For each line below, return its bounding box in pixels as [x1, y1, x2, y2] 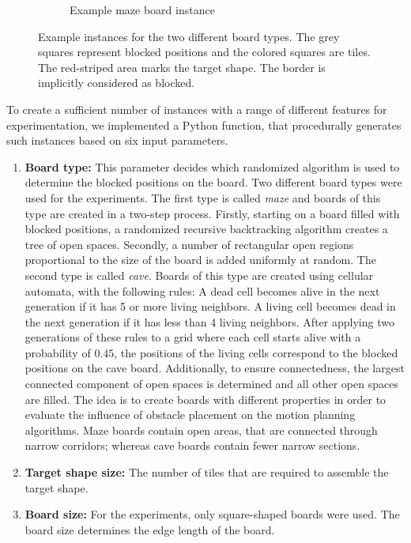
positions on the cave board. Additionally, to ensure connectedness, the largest [25, 360, 405, 376]
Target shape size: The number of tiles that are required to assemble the [25, 464, 389, 481]
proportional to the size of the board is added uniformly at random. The [25, 251, 376, 268]
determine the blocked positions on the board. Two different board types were [25, 174, 402, 190]
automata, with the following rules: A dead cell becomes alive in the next [25, 282, 380, 299]
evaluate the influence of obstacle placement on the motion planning [25, 406, 356, 423]
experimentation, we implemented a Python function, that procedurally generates [6, 116, 402, 133]
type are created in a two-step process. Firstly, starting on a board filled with [25, 205, 400, 221]
